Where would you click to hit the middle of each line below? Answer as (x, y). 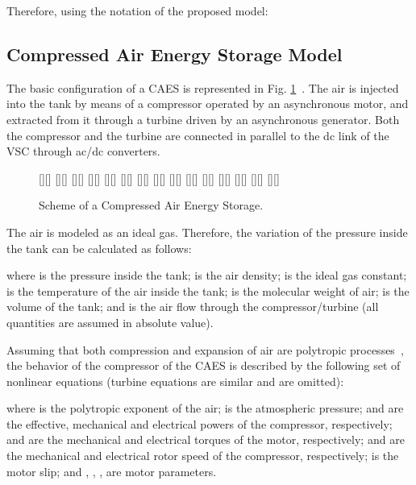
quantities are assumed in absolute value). (110, 322)
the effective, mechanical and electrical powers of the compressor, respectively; (200, 423)
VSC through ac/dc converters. (83, 151)
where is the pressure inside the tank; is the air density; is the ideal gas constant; (207, 275)
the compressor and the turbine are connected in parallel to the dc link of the (198, 135)
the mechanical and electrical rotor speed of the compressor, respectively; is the (203, 456)
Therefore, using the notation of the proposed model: (137, 10)
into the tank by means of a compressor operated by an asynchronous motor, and (208, 104)
